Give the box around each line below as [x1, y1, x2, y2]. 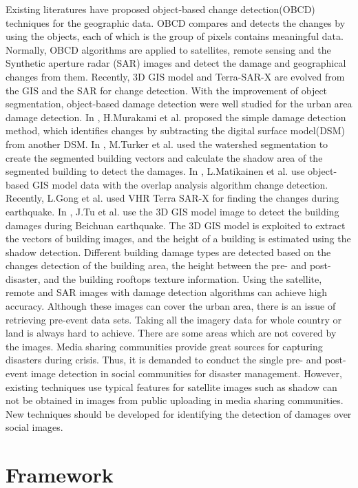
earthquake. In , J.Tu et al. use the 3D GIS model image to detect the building [6, 204, 339, 218]
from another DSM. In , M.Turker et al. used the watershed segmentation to [6, 136, 328, 151]
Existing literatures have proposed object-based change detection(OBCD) [6, 2, 315, 16]
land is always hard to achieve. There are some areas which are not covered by [6, 326, 337, 340]
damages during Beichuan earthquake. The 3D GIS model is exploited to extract [6, 218, 346, 232]
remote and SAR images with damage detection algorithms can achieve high [6, 285, 328, 299]
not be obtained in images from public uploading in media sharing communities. [6, 393, 344, 407]
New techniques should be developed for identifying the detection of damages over [6, 406, 352, 421]
